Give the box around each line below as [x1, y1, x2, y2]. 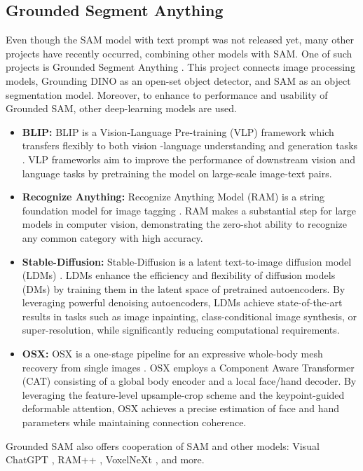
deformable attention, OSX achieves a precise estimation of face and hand [22, 401, 339, 416]
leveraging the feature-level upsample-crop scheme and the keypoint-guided [22, 387, 345, 402]
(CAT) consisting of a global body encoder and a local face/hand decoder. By [22, 374, 357, 388]
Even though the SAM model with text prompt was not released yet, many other [6, 32, 355, 47]
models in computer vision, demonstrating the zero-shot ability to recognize [22, 217, 348, 231]
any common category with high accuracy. [22, 230, 203, 245]
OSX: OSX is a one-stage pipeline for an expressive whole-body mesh [22, 346, 323, 361]
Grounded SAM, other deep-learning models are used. [6, 101, 237, 116]
